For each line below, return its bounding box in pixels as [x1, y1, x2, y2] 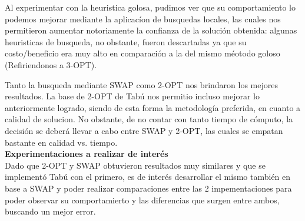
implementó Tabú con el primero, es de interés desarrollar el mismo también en [5, 170, 291, 183]
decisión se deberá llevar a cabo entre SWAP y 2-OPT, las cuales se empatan [5, 124, 283, 136]
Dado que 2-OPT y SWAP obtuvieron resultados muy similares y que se [5, 159, 266, 171]
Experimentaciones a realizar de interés [5, 148, 168, 160]
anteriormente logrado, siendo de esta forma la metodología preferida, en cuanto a [5, 101, 301, 113]
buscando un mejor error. [5, 205, 96, 217]
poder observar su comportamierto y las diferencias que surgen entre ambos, [5, 193, 280, 206]
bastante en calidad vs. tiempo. [5, 136, 118, 148]
